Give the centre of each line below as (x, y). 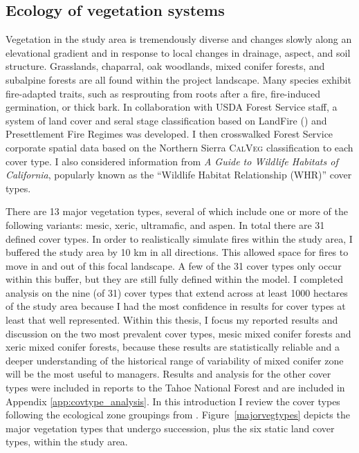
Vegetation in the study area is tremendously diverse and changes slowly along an (179, 39)
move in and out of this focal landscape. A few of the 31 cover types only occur (174, 265)
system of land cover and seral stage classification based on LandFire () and (166, 120)
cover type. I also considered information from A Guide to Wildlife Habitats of (172, 161)
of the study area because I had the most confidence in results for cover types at (176, 306)
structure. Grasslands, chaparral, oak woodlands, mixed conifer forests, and (165, 66)
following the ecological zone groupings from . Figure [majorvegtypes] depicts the (178, 415)
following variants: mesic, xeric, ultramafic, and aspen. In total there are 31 (165, 224)
